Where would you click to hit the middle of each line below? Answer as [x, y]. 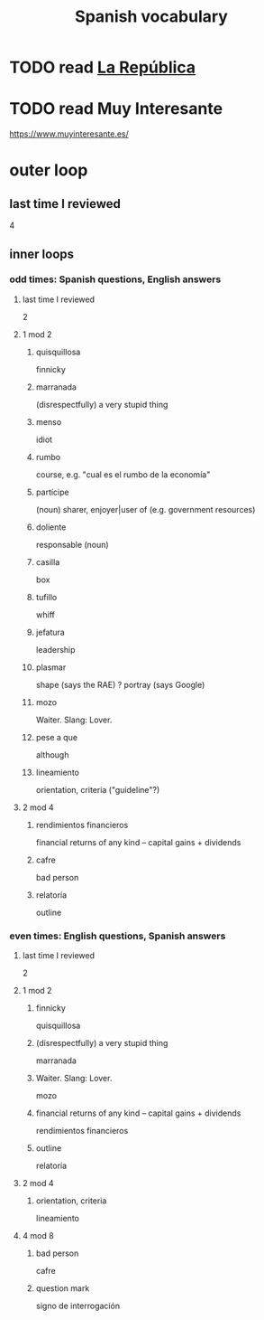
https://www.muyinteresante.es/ [69, 134]
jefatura [50, 632]
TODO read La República [103, 67]
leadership [55, 649]
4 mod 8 [38, 1236]
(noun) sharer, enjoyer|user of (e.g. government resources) [146, 509]
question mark [63, 1288]
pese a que [57, 737]
